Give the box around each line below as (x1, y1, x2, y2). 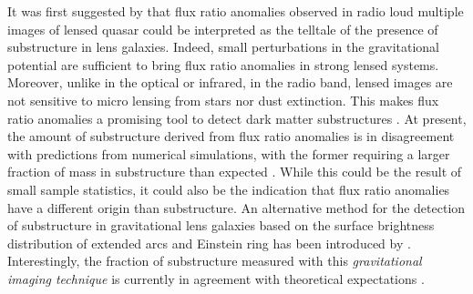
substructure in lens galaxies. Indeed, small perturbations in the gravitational (7, 37, 439, 56)
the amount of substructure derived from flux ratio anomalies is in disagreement (7, 127, 455, 146)
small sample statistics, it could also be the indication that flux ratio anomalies (7, 179, 450, 198)
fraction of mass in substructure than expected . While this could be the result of (7, 162, 462, 181)
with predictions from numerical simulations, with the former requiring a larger (7, 144, 450, 163)
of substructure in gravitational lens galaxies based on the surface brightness (7, 216, 435, 235)
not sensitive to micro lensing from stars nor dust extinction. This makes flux (7, 90, 439, 109)
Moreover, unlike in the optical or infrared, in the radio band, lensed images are (7, 73, 453, 92)
